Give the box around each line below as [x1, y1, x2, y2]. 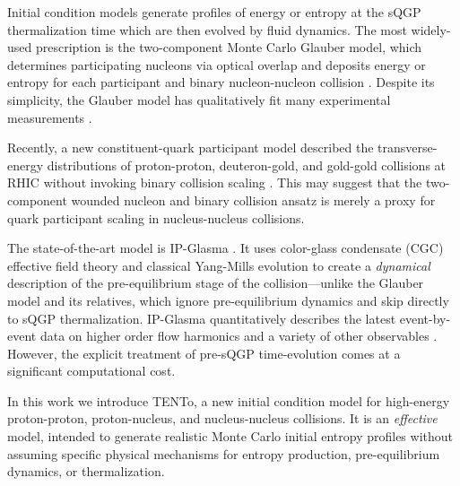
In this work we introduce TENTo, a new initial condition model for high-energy [7, 391, 450, 410]
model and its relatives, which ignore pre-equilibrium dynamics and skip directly [7, 291, 449, 309]
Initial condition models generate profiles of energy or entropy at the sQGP [7, 3, 421, 21]
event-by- [399, 308, 451, 327]
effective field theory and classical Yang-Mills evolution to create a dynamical [7, 256, 430, 274]
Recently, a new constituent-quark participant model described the [7, 138, 374, 157]
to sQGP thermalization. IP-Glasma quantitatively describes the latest [7, 308, 396, 327]
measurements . [7, 108, 92, 126]
